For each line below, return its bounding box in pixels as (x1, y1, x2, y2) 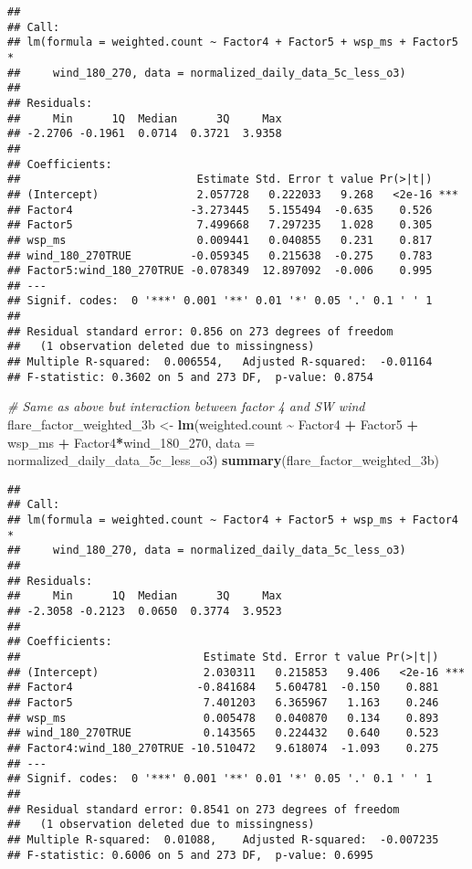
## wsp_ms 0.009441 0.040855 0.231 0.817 (7, 233, 433, 247)
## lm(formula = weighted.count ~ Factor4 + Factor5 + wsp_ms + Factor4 (7, 514, 458, 527)
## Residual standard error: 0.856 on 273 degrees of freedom (7, 324, 393, 338)
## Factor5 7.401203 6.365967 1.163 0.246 (7, 695, 439, 709)
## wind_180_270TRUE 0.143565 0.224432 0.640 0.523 (7, 726, 439, 740)
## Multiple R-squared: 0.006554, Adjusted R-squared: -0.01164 (7, 355, 433, 369)
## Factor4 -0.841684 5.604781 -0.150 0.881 (7, 681, 439, 694)
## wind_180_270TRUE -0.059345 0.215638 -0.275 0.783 (7, 249, 433, 262)
